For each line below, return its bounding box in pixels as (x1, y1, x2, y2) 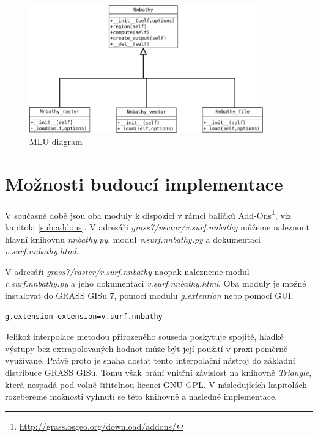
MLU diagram (29, 135, 83, 148)
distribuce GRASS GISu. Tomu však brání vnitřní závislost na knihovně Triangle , (5, 365, 312, 378)
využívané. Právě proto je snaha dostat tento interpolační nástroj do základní (5, 354, 295, 367)
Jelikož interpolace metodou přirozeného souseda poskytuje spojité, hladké (5, 330, 284, 343)
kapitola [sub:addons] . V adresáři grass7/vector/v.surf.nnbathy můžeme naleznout (5, 221, 310, 233)
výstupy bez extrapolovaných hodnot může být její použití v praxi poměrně (5, 342, 288, 354)
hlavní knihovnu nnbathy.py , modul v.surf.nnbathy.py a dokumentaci (5, 232, 261, 245)
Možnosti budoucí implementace (5, 171, 283, 196)
